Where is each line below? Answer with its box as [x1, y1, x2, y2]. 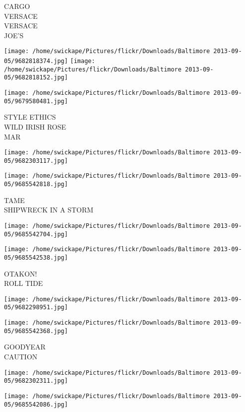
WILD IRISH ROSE [4, 121, 66, 132]
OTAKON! [4, 268, 37, 278]
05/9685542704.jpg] [4, 230, 68, 238]
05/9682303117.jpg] [4, 157, 68, 164]
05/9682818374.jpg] [4, 58, 68, 65]
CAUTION [4, 351, 38, 361]
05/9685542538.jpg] [4, 254, 68, 261]
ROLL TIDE [4, 278, 43, 288]
